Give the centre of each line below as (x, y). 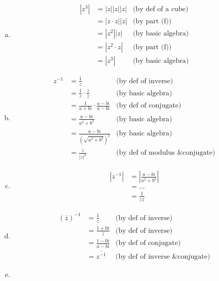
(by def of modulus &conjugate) (166, 153)
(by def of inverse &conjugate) (163, 256)
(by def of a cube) (161, 9)
